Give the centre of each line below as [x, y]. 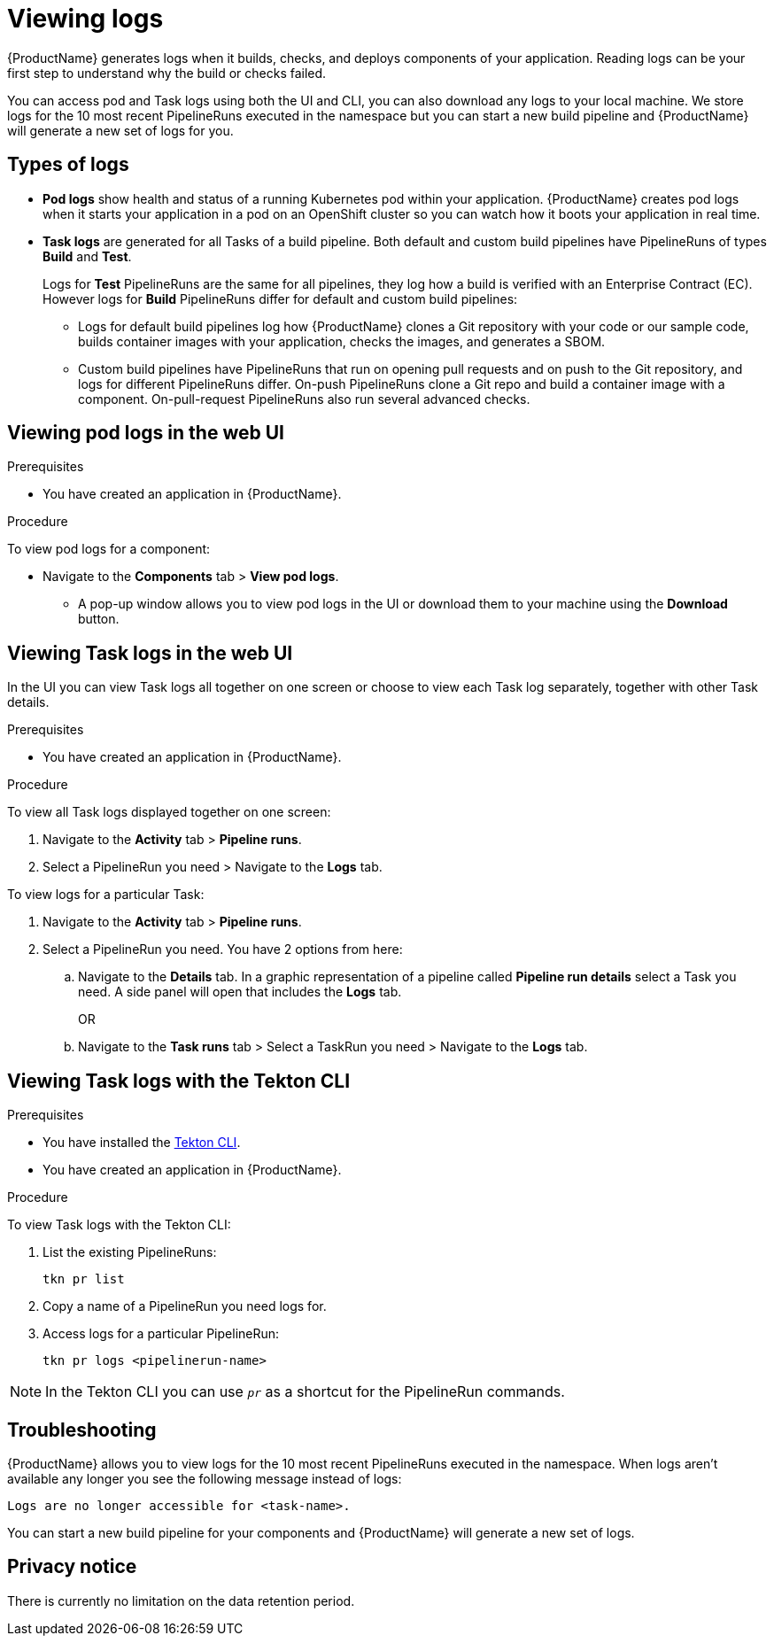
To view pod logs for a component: [109, 549]
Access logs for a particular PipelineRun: [161, 1334]
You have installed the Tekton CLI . [142, 1143]
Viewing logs [85, 19]
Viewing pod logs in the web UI [146, 433]
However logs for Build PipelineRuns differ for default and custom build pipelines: [280, 298]
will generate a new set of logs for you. [120, 130]
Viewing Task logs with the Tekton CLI [179, 1081]
